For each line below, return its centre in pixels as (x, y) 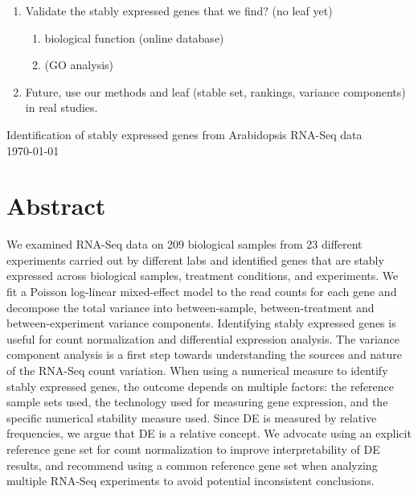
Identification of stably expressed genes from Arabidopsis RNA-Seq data (184, 134)
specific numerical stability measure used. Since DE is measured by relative (192, 417)
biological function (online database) (134, 37)
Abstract (56, 206)
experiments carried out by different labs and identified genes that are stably (195, 259)
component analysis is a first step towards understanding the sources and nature (205, 354)
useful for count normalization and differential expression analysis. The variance (203, 338)
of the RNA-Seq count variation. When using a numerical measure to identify (197, 370)
